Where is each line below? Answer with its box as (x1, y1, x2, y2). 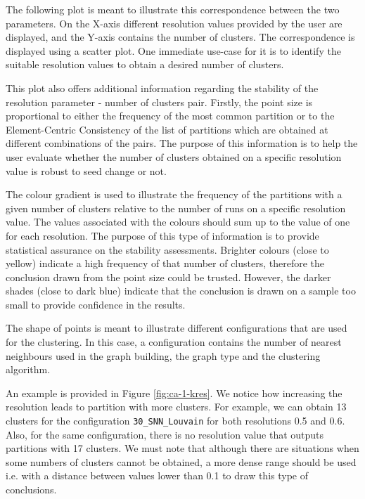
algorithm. (6, 362, 51, 377)
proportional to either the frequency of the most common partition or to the (6, 108, 335, 123)
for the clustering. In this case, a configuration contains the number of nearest (6, 335, 342, 349)
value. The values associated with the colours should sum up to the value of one (6, 214, 350, 229)
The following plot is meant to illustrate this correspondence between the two (6, 2, 340, 16)
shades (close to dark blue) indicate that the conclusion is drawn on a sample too (6, 283, 356, 298)
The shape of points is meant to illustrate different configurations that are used (6, 320, 347, 335)
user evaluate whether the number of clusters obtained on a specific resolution (6, 149, 342, 164)
